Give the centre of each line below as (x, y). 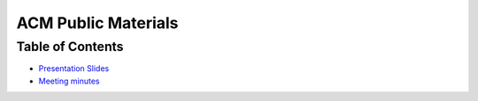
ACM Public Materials (97, 23)
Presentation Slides (74, 69)
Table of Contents (70, 47)
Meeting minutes (69, 81)
